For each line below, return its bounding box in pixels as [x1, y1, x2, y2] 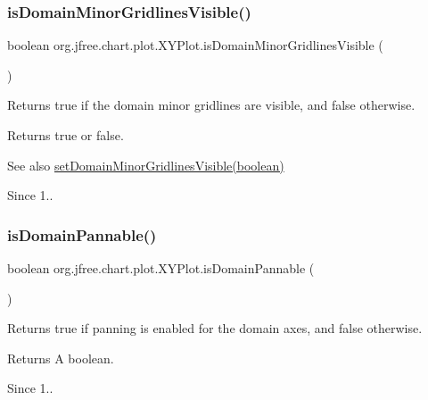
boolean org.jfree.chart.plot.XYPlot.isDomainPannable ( [7, 259, 315, 277]
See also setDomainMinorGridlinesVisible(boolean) [7, 155, 284, 174]
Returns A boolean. [7, 348, 114, 367]
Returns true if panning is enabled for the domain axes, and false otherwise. [7, 319, 423, 337]
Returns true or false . [7, 126, 124, 144]
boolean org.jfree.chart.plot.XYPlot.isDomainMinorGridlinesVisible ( [7, 36, 383, 54]
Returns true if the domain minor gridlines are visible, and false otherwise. [7, 96, 416, 114]
